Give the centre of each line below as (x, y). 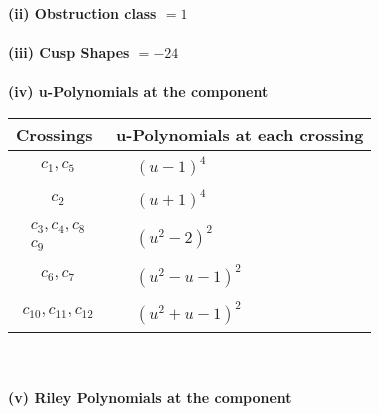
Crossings (54, 134)
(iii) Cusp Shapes (69, 52)
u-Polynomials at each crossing (240, 134)
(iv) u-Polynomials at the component (138, 91)
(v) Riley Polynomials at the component (150, 397)
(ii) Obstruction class (82, 13)
